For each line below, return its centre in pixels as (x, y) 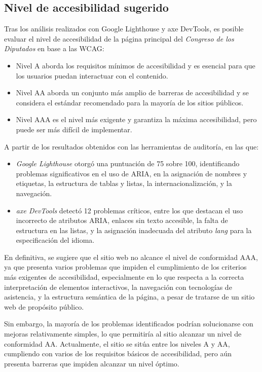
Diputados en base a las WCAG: (54, 48)
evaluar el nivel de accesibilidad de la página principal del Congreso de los (119, 38)
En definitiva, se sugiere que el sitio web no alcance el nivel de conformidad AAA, (131, 257)
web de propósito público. (44, 306)
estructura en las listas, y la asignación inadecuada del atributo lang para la (134, 230)
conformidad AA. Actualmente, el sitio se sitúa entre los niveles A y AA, (117, 343)
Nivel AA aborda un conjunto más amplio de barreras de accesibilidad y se (132, 92)
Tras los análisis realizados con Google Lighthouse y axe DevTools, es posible (124, 29)
